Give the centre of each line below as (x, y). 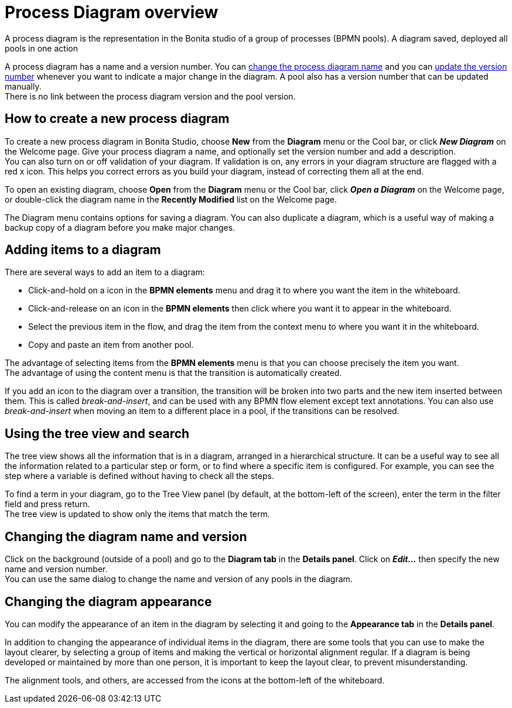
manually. (23, 86)
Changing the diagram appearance (108, 601)
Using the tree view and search (97, 433)
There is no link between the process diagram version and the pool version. (150, 96)
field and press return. (47, 504)
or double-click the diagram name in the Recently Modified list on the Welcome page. (171, 199)
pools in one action (41, 48)
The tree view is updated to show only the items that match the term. (137, 514)
